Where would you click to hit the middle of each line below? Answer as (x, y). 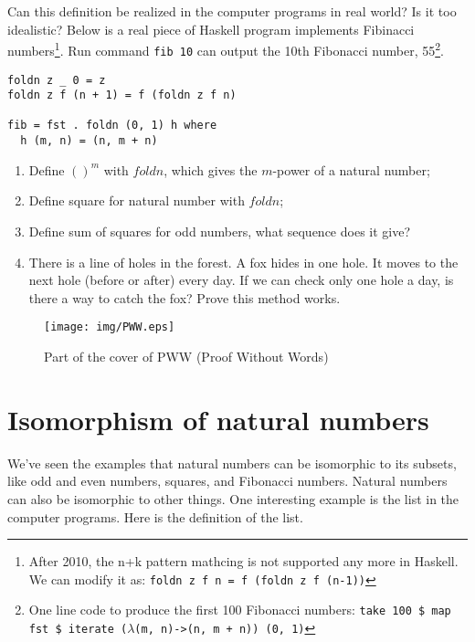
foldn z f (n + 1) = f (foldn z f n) (122, 95)
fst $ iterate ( (78, 629)
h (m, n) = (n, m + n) (89, 141)
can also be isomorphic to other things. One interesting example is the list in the (233, 498)
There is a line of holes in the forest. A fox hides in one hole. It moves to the (243, 262)
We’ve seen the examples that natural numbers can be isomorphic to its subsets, (232, 463)
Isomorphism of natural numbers (218, 419)
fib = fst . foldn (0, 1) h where (112, 126)
